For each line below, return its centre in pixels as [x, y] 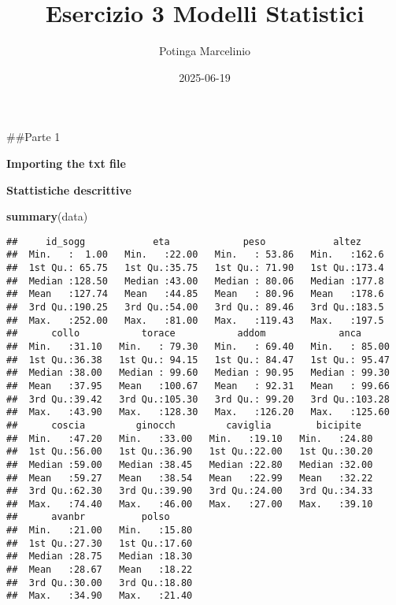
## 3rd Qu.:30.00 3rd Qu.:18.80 [100, 583]
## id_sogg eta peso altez [184, 241]
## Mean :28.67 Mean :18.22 [100, 570]
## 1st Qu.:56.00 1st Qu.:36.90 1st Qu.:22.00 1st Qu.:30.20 [190, 452]
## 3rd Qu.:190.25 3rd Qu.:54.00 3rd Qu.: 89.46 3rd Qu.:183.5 [195, 307]
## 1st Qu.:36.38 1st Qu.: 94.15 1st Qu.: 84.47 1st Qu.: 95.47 [198, 360]
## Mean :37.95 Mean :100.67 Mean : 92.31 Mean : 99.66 [198, 386]
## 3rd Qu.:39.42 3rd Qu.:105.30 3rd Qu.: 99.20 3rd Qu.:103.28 [198, 399]
